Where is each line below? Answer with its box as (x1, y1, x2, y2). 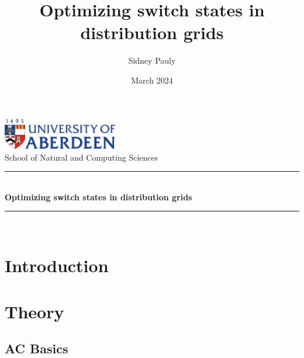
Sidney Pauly (128, 54, 176, 67)
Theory (5, 299, 64, 323)
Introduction (5, 253, 109, 277)
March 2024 (131, 74, 173, 86)
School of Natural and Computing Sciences (5, 151, 158, 163)
